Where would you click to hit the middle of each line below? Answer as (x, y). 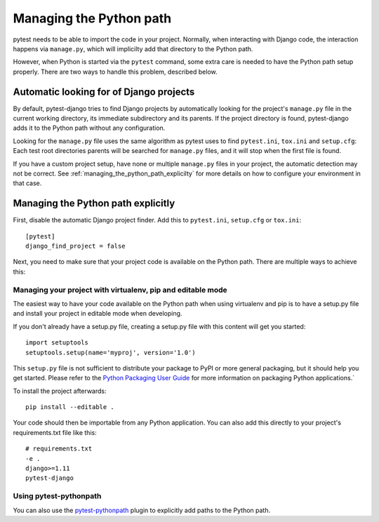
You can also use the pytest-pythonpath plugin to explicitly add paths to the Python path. (141, 510)
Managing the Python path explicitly (94, 203)
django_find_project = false (75, 246)
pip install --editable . (70, 407)
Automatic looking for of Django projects (104, 92)
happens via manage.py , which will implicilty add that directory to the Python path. (133, 48)
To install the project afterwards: (60, 391)
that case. (27, 183)
